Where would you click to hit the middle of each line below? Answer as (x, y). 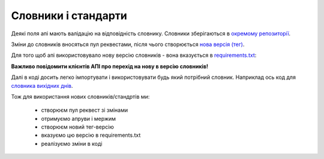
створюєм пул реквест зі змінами (85, 110)
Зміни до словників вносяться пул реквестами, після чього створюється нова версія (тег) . (128, 44)
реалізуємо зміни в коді (72, 143)
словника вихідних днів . (42, 85)
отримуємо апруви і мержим (79, 118)
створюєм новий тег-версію (77, 127)
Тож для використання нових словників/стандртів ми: (80, 96)
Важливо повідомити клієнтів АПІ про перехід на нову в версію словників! (109, 66)
